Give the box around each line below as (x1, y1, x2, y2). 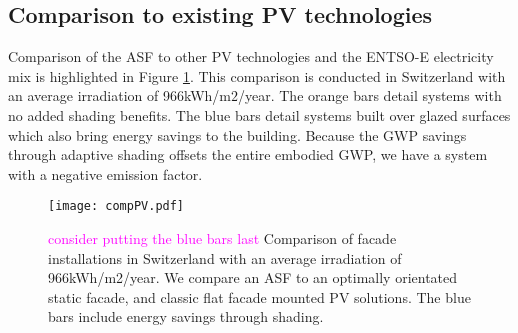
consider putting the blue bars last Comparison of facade (48, 228, 397, 249)
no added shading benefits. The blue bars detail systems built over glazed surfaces (8, 104, 511, 125)
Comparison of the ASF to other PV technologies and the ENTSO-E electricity (8, 46, 494, 67)
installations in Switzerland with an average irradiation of (48, 247, 402, 268)
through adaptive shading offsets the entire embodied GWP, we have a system (8, 144, 488, 165)
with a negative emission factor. (8, 163, 203, 184)
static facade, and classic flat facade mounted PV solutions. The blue (48, 286, 471, 307)
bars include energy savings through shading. (48, 306, 324, 327)
